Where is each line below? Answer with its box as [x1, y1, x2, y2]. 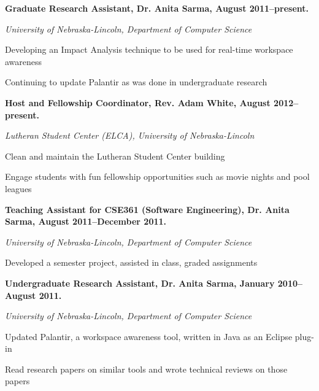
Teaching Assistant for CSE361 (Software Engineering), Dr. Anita [5, 203, 290, 215]
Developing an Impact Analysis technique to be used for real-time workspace [5, 43, 293, 56]
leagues [5, 182, 32, 195]
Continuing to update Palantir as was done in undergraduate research [5, 75, 267, 88]
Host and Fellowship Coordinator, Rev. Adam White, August [5, 96, 271, 109]
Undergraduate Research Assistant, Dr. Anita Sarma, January [5, 276, 275, 289]
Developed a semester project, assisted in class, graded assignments [5, 256, 258, 269]
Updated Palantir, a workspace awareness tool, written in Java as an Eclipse [5, 330, 293, 343]
